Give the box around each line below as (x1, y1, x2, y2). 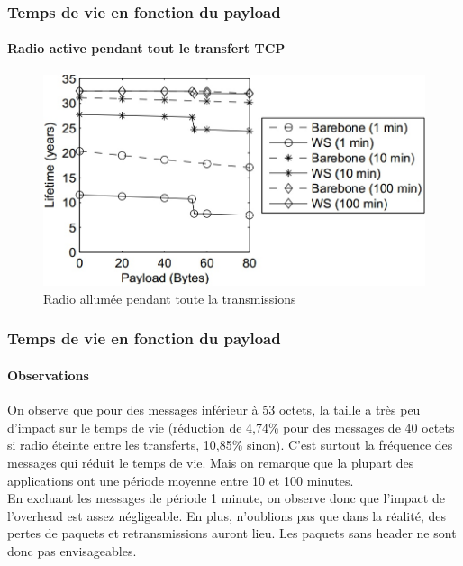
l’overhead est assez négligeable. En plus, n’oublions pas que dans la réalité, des (7, 506, 446, 525)
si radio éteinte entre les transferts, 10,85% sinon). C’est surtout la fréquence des (7, 435, 453, 454)
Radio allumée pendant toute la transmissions (43, 288, 296, 307)
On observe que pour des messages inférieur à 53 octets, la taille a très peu (7, 400, 421, 419)
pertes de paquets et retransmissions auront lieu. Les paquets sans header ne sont (7, 524, 457, 543)
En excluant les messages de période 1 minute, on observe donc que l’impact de (7, 488, 445, 507)
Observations (7, 366, 89, 384)
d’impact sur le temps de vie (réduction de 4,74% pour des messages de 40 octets (7, 417, 455, 436)
